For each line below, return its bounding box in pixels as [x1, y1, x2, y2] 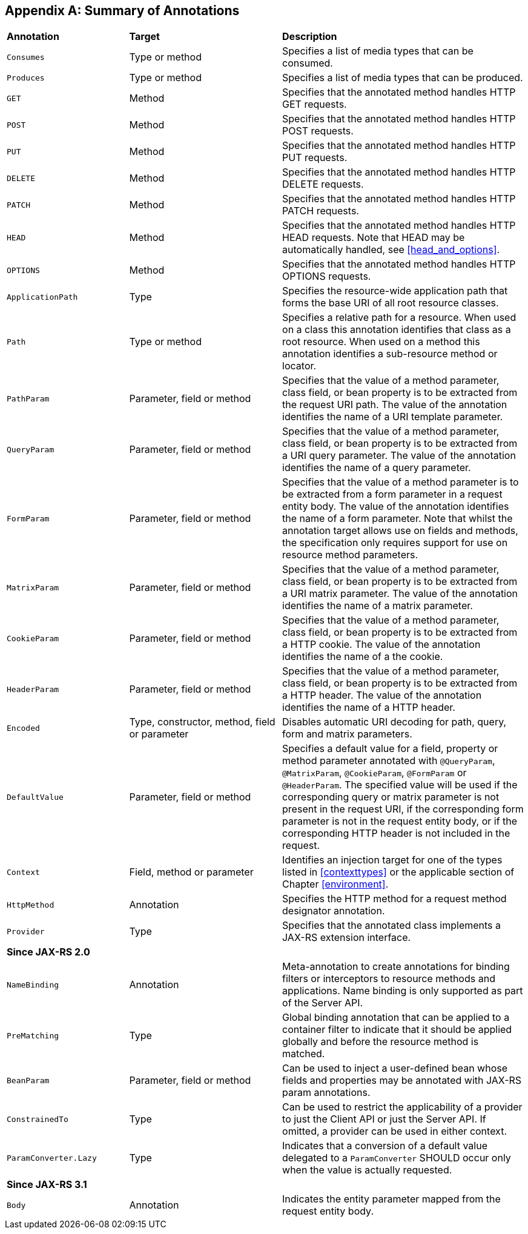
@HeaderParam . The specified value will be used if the [282, 779, 518, 791]
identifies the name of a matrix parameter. [282, 599, 473, 612]
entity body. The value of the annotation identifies [282, 500, 509, 513]
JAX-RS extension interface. [282, 931, 411, 944]
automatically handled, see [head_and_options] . [282, 243, 500, 256]
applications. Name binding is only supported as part [282, 985, 523, 997]
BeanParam [7, 1075, 50, 1085]
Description [282, 30, 337, 43]
